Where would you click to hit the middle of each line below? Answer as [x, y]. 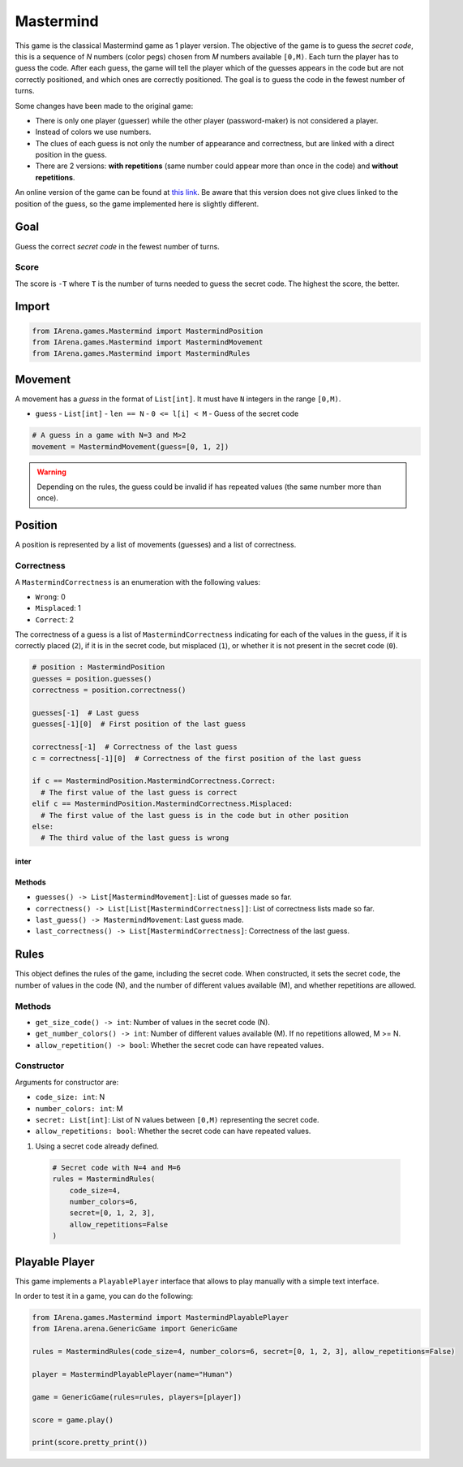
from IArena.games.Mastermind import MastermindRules [141, 354]
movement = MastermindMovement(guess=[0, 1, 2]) [131, 446]
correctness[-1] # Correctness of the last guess [135, 747]
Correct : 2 [55, 619]
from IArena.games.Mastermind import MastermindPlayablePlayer [161, 1317]
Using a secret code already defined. [97, 1146]
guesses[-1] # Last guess [86, 713]
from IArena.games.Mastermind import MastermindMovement [148, 342]
